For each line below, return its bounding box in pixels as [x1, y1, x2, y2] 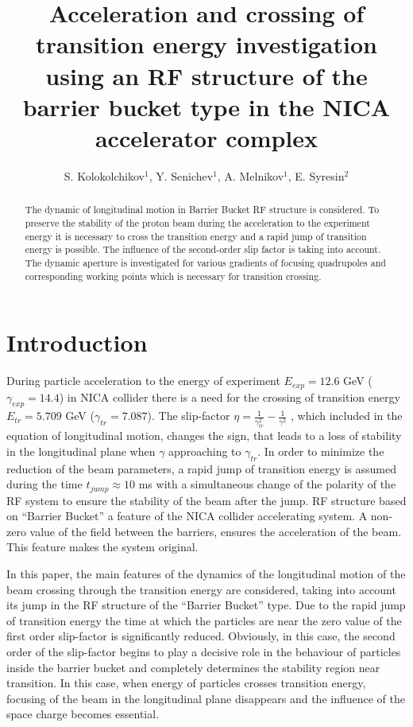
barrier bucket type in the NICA [22, 90, 391, 122]
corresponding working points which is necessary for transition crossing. [25, 269, 322, 282]
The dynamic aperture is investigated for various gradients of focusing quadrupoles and [25, 255, 386, 269]
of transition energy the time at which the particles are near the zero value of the [6, 612, 402, 628]
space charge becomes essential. [6, 706, 160, 722]
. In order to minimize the [257, 442, 384, 459]
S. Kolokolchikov [64, 167, 145, 184]
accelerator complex [95, 121, 318, 154]
